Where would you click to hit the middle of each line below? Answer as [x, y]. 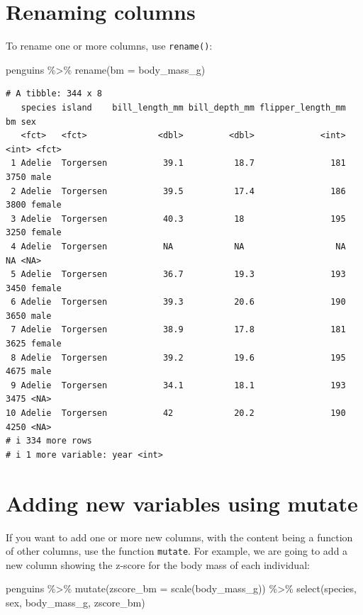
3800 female [34, 205]
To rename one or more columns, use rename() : [109, 46]
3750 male [29, 177]
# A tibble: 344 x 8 [54, 94]
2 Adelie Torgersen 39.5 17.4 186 [178, 191]
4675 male [29, 372]
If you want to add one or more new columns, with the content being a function [179, 537]
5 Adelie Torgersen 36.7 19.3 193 [178, 275]
